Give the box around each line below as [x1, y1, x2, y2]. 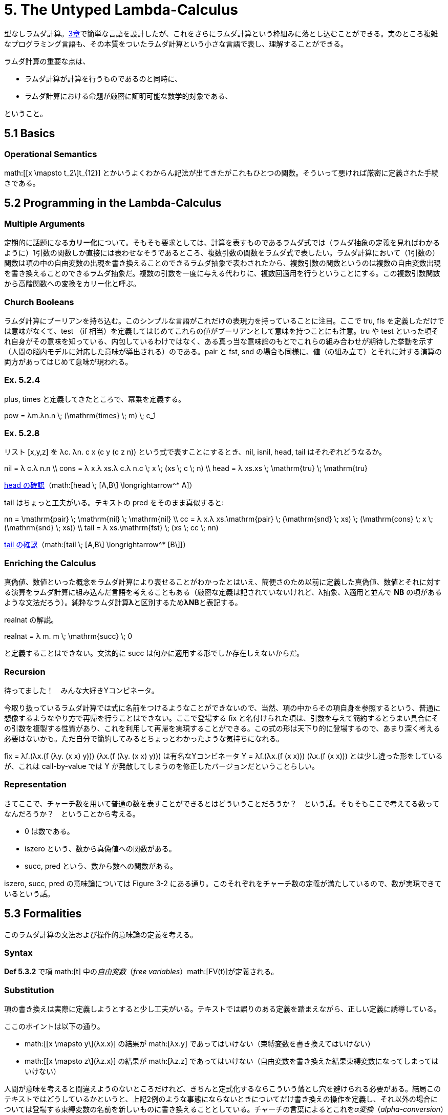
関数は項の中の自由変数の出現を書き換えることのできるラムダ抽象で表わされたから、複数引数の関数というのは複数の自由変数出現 [4, 259, 441, 268]
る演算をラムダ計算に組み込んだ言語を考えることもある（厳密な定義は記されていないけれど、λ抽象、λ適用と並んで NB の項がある [4, 588, 442, 597]
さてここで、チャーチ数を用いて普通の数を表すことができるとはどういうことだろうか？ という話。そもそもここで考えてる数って [4, 799, 440, 808]
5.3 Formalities [4, 907, 82, 920]
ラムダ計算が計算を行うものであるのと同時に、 [25, 74, 182, 83]
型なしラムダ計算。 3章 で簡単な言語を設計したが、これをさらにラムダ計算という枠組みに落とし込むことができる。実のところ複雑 [4, 29, 438, 38]
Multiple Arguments [4, 218, 85, 229]
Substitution [4, 984, 54, 995]
